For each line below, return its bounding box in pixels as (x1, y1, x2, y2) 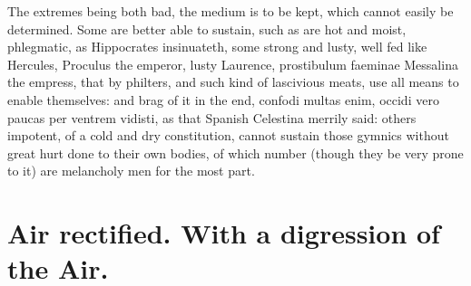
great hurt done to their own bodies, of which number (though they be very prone (7, 143, 464, 162)
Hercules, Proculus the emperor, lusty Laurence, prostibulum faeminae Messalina (7, 54, 458, 73)
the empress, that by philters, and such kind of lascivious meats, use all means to (7, 72, 459, 91)
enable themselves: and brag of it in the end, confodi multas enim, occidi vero (7, 90, 439, 109)
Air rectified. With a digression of (7, 214, 440, 252)
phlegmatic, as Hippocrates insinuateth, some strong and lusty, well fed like (7, 37, 427, 56)
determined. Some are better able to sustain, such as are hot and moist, (7, 19, 407, 38)
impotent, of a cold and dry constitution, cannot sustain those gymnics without (7, 126, 449, 145)
